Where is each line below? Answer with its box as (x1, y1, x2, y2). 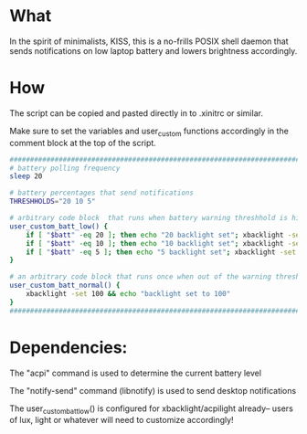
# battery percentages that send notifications (9, 188, 195, 197)
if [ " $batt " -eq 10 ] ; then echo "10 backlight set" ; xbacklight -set (26, 238, 304, 248)
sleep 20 (9, 172, 43, 181)
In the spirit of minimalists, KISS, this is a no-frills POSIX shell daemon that (9, 36, 290, 47)
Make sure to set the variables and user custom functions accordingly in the (9, 125, 290, 138)
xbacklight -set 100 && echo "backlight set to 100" (26, 290, 231, 299)
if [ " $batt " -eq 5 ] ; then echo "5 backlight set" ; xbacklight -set (26, 248, 297, 257)
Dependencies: (9, 337, 128, 357)
